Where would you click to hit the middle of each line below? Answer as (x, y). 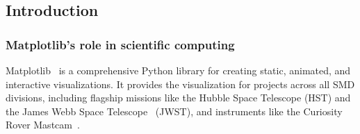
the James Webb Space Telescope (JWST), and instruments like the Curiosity (174, 111)
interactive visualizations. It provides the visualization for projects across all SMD (180, 84)
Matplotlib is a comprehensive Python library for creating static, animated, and (178, 70)
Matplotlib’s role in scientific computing (120, 44)
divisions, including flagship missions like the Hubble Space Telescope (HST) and (178, 98)
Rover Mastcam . (43, 125)
